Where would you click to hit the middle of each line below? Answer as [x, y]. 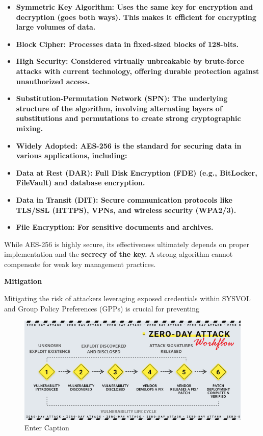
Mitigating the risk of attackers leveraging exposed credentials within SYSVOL [127, 298]
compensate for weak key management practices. [80, 264]
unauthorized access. [53, 81]
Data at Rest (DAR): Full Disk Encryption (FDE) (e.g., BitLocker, [137, 172]
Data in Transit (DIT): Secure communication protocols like [124, 199]
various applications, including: [72, 155]
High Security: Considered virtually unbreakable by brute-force [130, 61]
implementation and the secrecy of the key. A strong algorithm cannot [119, 254]
